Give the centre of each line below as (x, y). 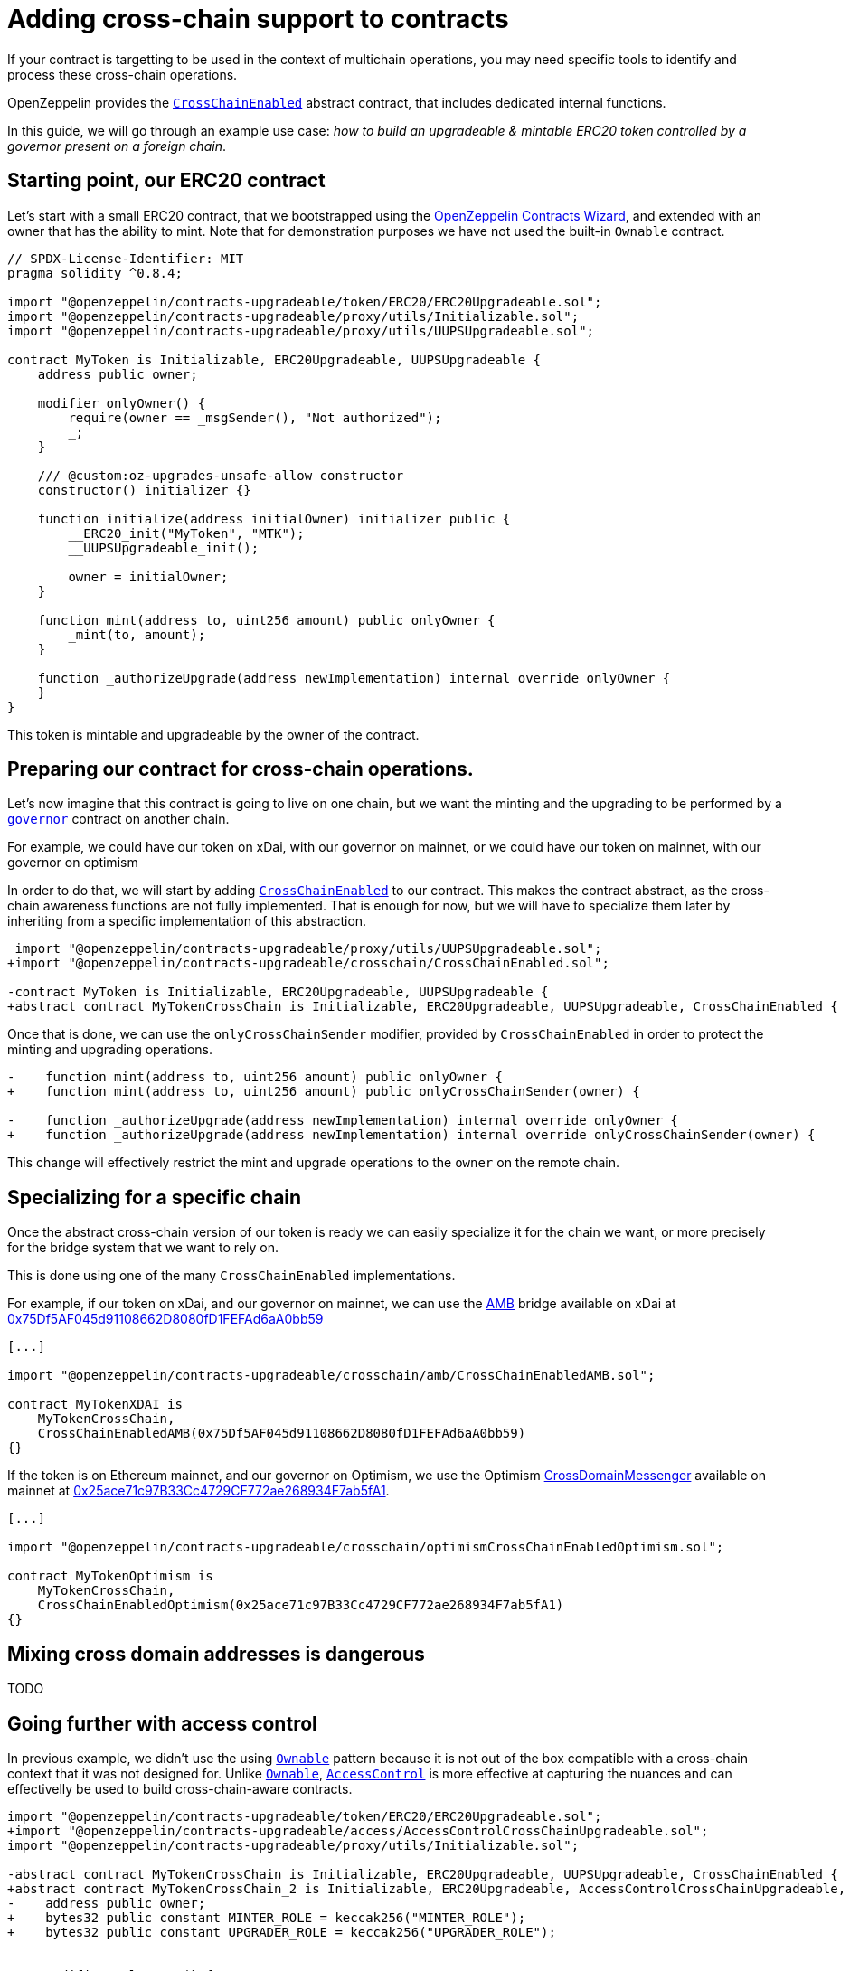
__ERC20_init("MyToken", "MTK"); (186, 533)
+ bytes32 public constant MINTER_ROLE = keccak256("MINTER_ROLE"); (267, 1917)
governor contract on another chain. (118, 819)
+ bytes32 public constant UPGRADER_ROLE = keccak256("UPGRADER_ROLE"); (282, 1932)
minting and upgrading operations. (110, 1050)
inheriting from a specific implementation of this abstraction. (187, 921)
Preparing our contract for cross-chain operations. (241, 769)
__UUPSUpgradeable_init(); (164, 547)
